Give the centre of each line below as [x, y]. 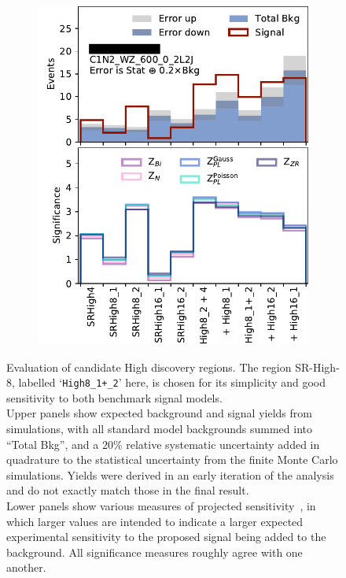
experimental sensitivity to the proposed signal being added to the [166, 537]
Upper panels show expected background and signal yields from [159, 413]
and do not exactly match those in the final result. [128, 490]
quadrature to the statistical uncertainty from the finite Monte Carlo [172, 459]
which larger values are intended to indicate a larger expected [155, 521]
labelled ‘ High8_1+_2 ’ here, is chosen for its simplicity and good [172, 382]
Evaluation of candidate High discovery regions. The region [149, 367]
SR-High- [317, 367]
